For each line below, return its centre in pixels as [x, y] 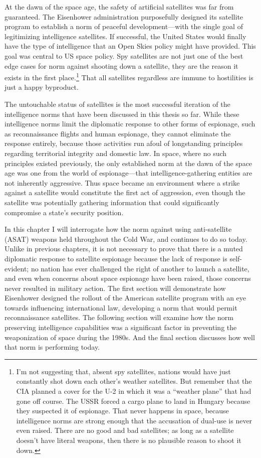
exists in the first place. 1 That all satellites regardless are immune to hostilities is [129, 77]
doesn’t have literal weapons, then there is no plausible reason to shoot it [129, 440]
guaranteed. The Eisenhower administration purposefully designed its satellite [124, 16]
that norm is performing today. [52, 347]
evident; [17, 268]
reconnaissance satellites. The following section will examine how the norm [119, 317]
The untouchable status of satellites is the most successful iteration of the [117, 104]
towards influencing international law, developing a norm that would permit [121, 307]
